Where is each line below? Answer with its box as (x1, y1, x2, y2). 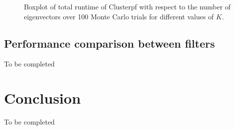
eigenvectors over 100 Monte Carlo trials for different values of (24, 11, 214, 21)
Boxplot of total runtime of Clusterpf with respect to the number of (24, 1, 231, 11)
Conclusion (4, 88, 81, 108)
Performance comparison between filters (4, 35, 215, 51)
